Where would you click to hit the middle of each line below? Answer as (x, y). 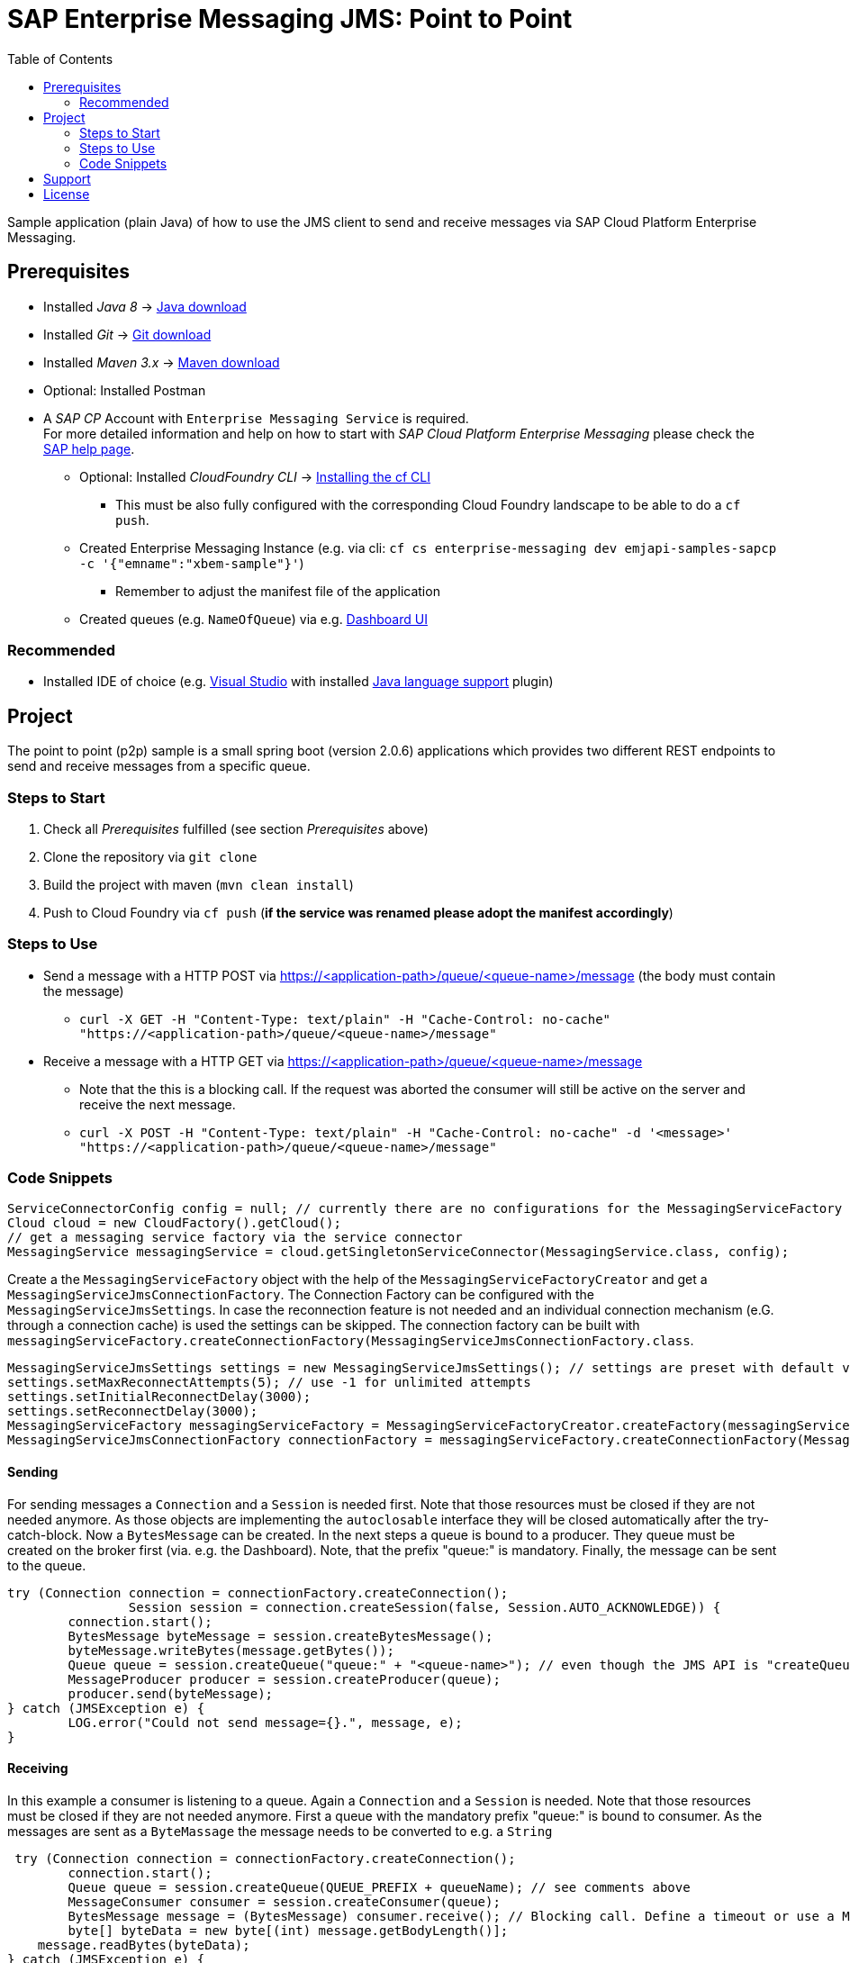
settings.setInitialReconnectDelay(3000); (159, 1397)
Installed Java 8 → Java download (145, 306)
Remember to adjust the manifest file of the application (278, 591)
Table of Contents (60, 59)
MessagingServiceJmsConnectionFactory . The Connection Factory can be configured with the (301, 1295)
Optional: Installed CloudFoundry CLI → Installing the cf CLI (255, 476)
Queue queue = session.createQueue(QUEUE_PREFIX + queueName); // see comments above (379, 1887)
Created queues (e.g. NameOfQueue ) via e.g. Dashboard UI (253, 619)
